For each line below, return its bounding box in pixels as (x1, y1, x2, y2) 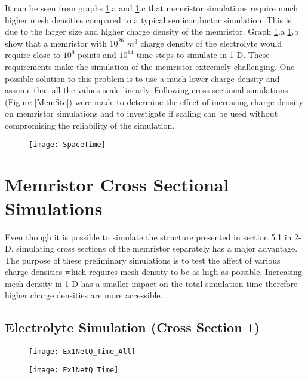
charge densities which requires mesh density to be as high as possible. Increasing (5, 265, 302, 278)
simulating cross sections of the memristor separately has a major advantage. (16, 242, 298, 255)
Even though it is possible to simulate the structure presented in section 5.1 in (5, 230, 292, 243)
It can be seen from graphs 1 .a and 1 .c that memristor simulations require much (5, 2, 298, 14)
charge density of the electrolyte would (140, 36, 282, 49)
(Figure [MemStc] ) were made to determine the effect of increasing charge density (5, 95, 303, 108)
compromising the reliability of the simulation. (5, 118, 175, 131)
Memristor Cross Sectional (5, 172, 229, 197)
